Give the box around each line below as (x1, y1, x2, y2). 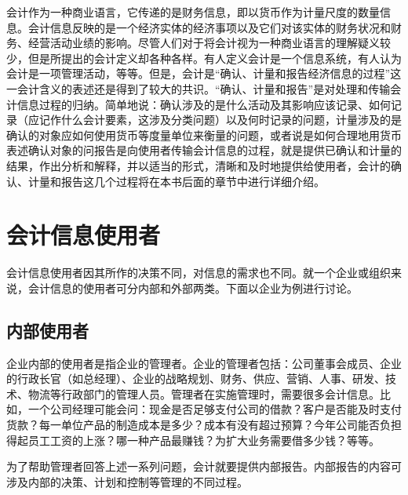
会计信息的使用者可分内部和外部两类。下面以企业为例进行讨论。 (27, 279, 358, 296)
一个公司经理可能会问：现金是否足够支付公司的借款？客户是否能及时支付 (27, 401, 402, 417)
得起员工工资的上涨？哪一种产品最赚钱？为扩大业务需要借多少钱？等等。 (6, 431, 380, 448)
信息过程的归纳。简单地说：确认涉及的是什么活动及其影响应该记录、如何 (16, 96, 391, 112)
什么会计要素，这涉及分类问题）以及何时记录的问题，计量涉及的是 (60, 111, 402, 128)
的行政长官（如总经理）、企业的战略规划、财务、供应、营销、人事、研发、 (6, 370, 385, 387)
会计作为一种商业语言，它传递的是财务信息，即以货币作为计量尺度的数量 (6, 4, 380, 20)
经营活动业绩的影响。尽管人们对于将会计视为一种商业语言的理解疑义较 (27, 35, 391, 51)
